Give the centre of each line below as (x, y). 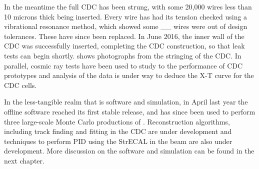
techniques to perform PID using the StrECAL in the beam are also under (118, 141)
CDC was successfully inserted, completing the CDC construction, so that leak (124, 46)
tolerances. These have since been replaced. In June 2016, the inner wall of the (124, 36)
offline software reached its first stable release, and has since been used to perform (130, 111)
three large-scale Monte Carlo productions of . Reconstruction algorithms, (117, 121)
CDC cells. (20, 85)
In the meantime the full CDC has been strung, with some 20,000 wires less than (128, 6)
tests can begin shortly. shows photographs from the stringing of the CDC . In (123, 55)
